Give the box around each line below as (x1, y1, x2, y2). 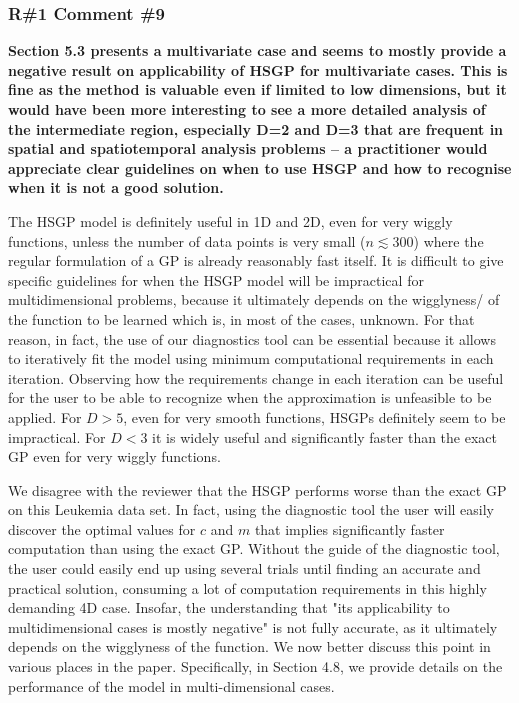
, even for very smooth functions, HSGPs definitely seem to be (123, 406, 506, 427)
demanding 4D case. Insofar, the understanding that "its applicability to (8, 597, 450, 618)
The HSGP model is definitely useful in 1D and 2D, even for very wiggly (8, 210, 453, 231)
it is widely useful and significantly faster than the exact (152, 426, 498, 447)
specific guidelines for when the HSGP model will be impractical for (8, 269, 424, 290)
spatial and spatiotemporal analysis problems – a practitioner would (8, 138, 488, 159)
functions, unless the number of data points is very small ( (8, 230, 366, 251)
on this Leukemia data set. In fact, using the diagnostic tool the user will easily (8, 499, 495, 520)
